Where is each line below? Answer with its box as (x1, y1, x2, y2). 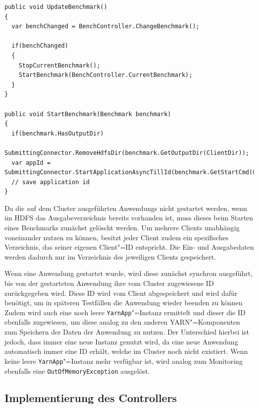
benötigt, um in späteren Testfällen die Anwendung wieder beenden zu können (4, 297, 243, 308)
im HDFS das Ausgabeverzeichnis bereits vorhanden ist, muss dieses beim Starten (4, 212, 254, 223)
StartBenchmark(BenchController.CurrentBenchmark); (18, 71, 193, 79)
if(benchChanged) (11, 42, 68, 50)
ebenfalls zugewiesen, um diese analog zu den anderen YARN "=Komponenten (4, 317, 240, 327)
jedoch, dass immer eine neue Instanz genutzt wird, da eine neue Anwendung (4, 336, 238, 346)
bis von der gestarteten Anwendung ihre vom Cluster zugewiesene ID (4, 278, 214, 288)
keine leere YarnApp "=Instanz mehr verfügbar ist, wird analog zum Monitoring (4, 355, 243, 366)
